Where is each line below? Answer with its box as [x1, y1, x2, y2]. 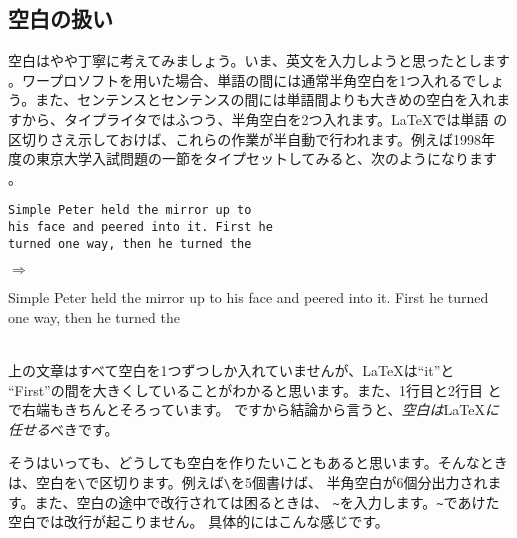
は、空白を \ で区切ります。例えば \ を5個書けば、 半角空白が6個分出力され [8, 472, 488, 493]
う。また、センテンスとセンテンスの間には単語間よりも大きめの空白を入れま [8, 89, 511, 110]
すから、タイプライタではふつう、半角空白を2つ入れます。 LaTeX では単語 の [8, 108, 508, 129]
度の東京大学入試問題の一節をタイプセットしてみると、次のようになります [8, 148, 498, 169]
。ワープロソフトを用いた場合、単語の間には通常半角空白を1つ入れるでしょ [8, 69, 505, 90]
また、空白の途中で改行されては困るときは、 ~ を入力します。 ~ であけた [34, 491, 500, 512]
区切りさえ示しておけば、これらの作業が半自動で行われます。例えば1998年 [8, 128, 496, 149]
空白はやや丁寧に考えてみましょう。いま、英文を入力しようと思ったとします [8, 50, 510, 71]
